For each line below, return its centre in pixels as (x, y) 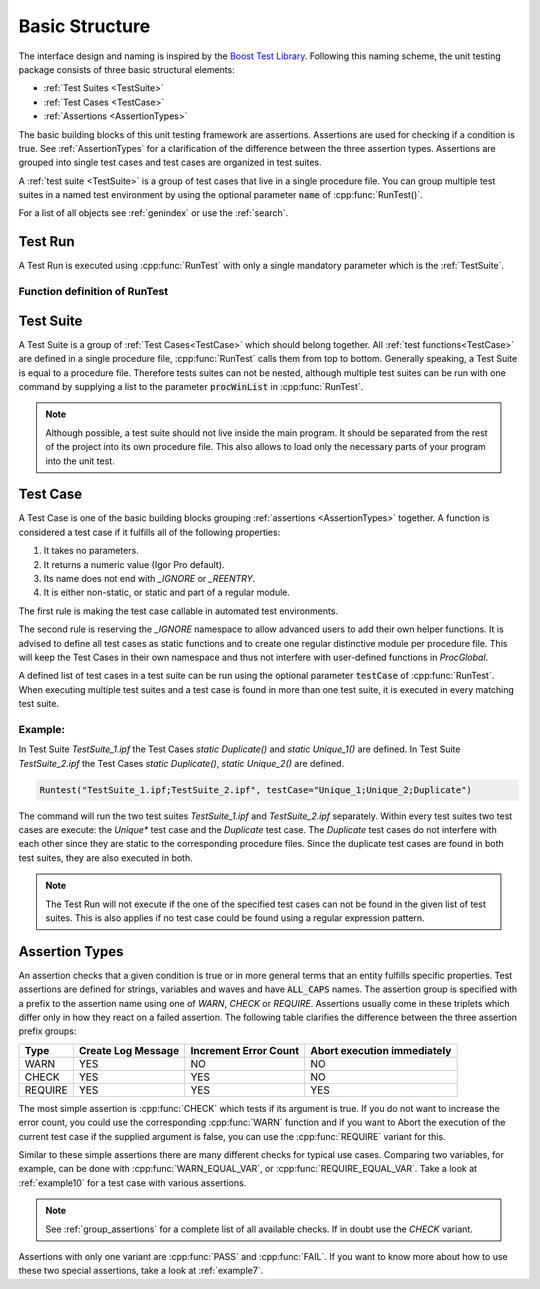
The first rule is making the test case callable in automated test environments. (178, 611)
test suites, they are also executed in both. (106, 857)
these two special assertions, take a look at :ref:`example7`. (141, 1271)
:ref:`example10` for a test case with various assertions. (132, 1182)
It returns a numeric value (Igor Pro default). (134, 564)
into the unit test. (80, 461)
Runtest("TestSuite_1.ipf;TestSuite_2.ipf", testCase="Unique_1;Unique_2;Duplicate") (255, 789)
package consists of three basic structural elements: (126, 69)
